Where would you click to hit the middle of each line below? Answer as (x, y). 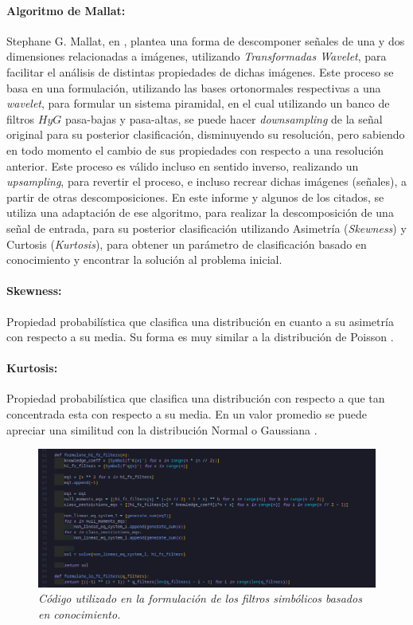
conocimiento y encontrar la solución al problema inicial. (144, 259)
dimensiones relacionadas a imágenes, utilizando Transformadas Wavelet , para (197, 56)
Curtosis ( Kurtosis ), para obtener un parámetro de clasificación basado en (187, 244)
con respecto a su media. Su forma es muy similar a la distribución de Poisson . (200, 337)
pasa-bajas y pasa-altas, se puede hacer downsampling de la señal (224, 118)
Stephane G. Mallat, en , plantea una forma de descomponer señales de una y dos (206, 40)
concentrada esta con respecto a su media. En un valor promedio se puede (187, 414)
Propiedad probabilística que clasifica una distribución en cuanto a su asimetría (200, 321)
